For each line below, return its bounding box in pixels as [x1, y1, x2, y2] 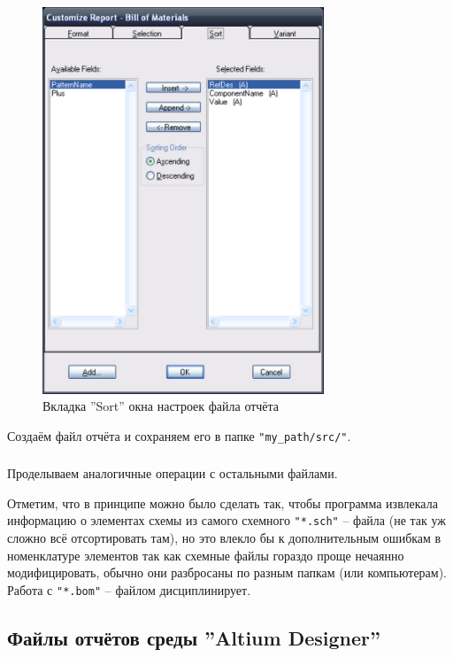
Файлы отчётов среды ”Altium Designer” [7, 623, 380, 651]
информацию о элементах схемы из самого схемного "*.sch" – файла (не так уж [7, 511, 446, 529]
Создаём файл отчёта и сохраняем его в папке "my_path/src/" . [7, 426, 351, 444]
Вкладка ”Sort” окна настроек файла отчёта [42, 397, 280, 415]
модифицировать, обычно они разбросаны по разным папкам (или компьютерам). [7, 563, 448, 582]
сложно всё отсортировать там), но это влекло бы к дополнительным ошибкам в [7, 529, 441, 547]
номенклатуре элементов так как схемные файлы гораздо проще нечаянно [7, 545, 404, 564]
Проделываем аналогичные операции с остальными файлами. [7, 464, 338, 483]
